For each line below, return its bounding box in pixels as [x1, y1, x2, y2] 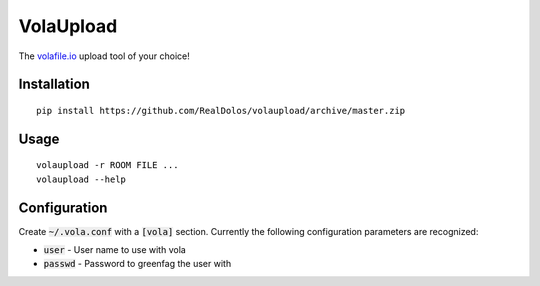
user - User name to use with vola [43, 244, 187, 256]
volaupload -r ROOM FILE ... [36, 160, 179, 171]
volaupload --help [36, 173, 127, 185]
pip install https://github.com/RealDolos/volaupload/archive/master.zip [36, 105, 406, 116]
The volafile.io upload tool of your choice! [18, 50, 190, 62]
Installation [18, 76, 90, 93]
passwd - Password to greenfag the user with [43, 258, 232, 270]
